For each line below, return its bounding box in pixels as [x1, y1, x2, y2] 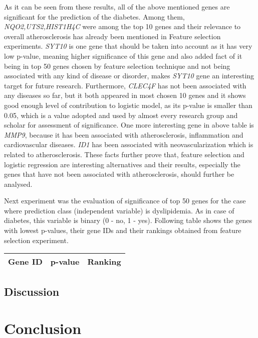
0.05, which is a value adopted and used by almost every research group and [4, 109, 238, 120]
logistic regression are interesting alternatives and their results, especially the [4, 159, 240, 169]
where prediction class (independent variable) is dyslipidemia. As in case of [4, 205, 234, 215]
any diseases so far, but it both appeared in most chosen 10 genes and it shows [4, 90, 246, 100]
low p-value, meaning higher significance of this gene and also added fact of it [4, 50, 242, 61]
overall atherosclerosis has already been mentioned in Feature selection [4, 31, 221, 41]
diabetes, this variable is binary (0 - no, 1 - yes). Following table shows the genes [4, 215, 252, 226]
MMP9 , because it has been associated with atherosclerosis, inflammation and [4, 129, 243, 140]
